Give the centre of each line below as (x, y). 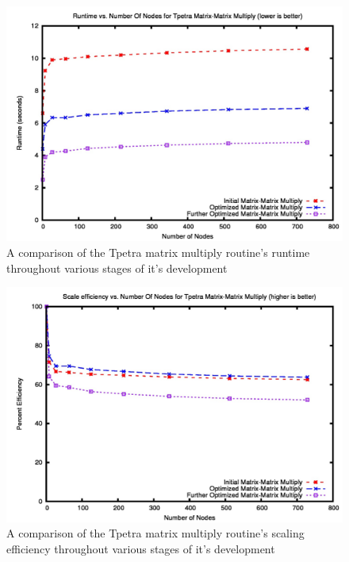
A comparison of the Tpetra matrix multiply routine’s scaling (155, 533)
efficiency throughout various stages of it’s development (141, 548)
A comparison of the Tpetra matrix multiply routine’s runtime (158, 252)
